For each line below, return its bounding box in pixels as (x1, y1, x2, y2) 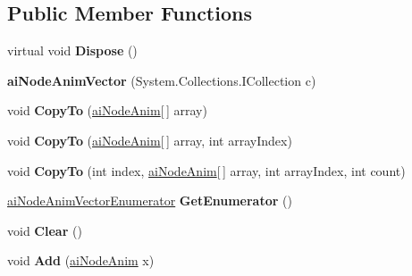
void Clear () (7, 221, 82, 239)
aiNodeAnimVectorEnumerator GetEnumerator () (7, 191, 292, 210)
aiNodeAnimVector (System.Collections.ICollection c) (7, 71, 316, 89)
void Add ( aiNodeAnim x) (7, 251, 155, 270)
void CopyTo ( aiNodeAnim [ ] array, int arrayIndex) (7, 130, 292, 149)
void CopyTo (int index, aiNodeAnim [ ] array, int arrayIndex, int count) (7, 161, 406, 180)
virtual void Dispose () (7, 41, 138, 60)
